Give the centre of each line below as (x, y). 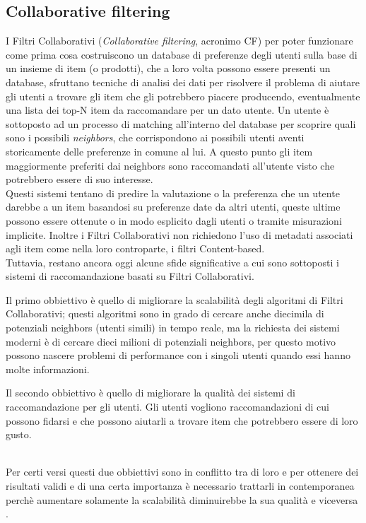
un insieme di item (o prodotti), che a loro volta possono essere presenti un (168, 68)
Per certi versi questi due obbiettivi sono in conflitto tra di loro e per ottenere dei (182, 472)
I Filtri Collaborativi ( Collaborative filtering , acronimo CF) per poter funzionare (179, 41)
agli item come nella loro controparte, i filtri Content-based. (135, 248)
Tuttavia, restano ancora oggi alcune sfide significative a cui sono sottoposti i (172, 262)
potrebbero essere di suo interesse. (79, 179)
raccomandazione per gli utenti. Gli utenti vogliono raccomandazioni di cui (167, 407)
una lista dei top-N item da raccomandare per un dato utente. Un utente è (167, 110)
